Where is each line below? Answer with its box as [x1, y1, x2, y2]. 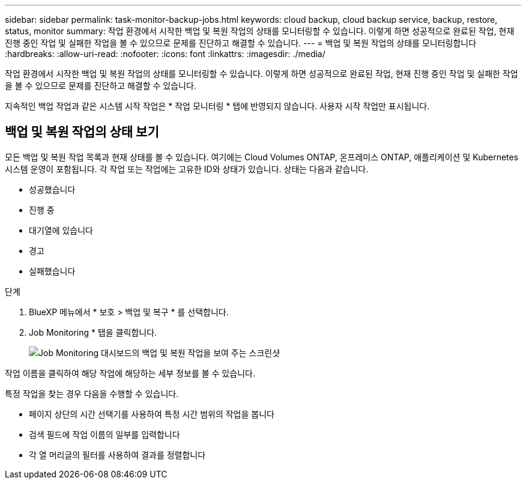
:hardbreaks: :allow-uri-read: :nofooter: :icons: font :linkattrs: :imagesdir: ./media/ [5, 49, 325, 59]
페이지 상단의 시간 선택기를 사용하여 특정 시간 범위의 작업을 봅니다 [29, 408, 274, 419]
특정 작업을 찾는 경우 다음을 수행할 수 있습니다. [5, 388, 179, 399]
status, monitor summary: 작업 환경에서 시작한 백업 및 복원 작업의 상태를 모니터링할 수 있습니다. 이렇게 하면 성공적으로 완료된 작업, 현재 [5, 26, 515, 36]
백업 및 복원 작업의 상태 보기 [5, 124, 159, 140]
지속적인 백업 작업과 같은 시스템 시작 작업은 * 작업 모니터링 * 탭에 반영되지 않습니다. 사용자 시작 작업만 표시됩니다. [5, 101, 430, 111]
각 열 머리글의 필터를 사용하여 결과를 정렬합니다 [29, 449, 206, 460]
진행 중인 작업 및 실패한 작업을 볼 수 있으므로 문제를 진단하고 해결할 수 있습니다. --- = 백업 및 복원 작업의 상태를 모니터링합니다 [5, 38, 477, 48]
